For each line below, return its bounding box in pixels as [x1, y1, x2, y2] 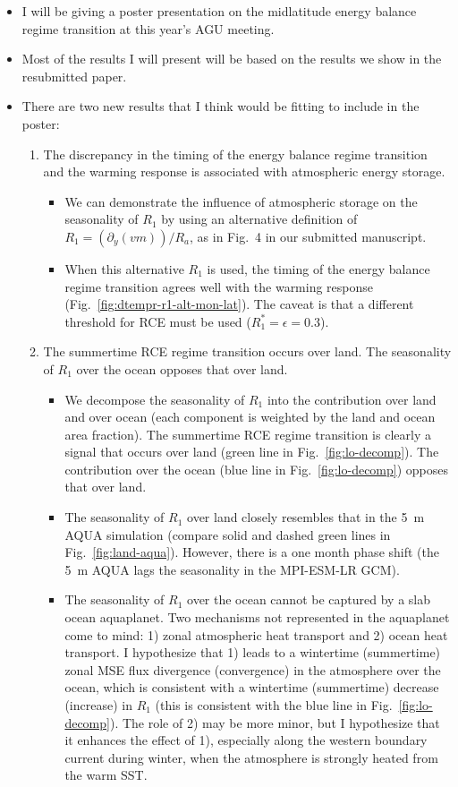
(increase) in [64, 696, 132, 714]
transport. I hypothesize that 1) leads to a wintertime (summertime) [64, 643, 441, 662]
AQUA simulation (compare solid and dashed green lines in [64, 525, 391, 543]
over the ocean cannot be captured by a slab [187, 590, 430, 609]
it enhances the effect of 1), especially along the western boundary [64, 731, 428, 749]
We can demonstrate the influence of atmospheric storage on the [64, 192, 418, 210]
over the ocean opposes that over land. [76, 359, 288, 378]
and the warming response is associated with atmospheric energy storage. [43, 162, 445, 181]
